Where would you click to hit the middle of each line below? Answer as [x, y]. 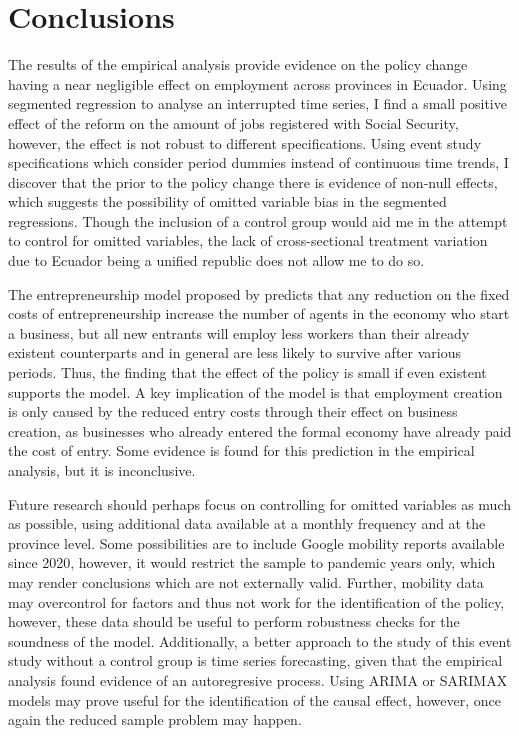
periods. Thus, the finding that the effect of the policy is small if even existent [247, 372]
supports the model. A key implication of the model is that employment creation [255, 391]
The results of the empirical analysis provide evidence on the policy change [238, 64]
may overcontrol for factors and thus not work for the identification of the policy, [256, 601]
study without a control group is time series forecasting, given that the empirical [255, 660]
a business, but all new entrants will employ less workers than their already [239, 332]
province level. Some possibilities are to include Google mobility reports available [256, 542]
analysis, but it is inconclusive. [102, 470]
